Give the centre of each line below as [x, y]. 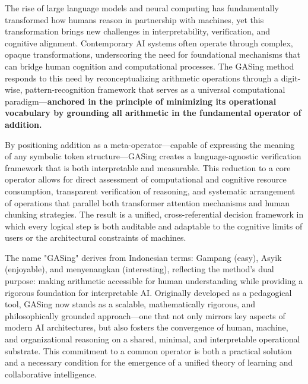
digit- [291, 78]
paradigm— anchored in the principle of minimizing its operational [141, 101]
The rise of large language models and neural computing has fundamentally [142, 8]
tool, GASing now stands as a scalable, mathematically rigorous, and [130, 304]
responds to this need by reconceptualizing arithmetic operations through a [142, 78]
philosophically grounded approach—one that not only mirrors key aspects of [145, 315]
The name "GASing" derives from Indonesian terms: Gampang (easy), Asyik [143, 257]
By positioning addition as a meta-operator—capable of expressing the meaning [150, 144]
